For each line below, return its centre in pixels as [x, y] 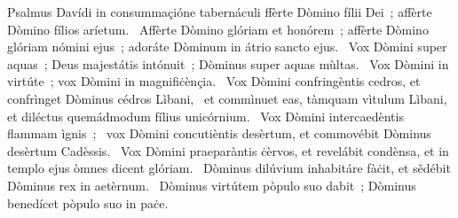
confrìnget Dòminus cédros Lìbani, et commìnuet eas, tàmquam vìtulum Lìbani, [227, 98]
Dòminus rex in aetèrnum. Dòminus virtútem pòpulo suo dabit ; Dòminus [212, 185]
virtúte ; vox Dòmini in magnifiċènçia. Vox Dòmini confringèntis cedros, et [214, 81]
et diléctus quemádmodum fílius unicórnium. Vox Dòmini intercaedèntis [205, 116]
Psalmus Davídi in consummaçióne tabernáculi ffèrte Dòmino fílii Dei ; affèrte [220, 12]
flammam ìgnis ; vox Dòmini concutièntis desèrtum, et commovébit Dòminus [219, 133]
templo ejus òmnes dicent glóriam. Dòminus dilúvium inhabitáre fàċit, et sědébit [229, 168]
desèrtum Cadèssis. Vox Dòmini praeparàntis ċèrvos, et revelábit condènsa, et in [228, 150]
